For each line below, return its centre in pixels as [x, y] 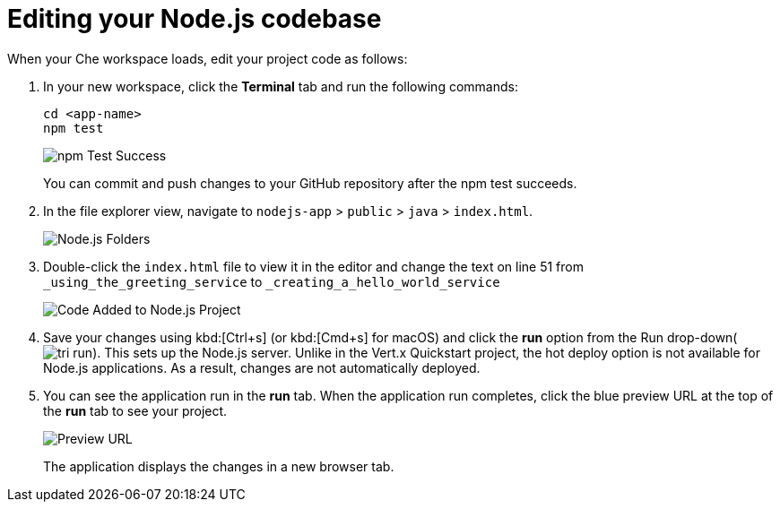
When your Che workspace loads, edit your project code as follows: [208, 58]
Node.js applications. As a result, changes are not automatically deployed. [262, 367]
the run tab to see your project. [135, 410]
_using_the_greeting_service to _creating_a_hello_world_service [272, 281]
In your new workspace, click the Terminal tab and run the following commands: [281, 86]
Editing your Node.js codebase [195, 19]
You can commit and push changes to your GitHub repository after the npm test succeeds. [310, 183]
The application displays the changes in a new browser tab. [219, 466]
